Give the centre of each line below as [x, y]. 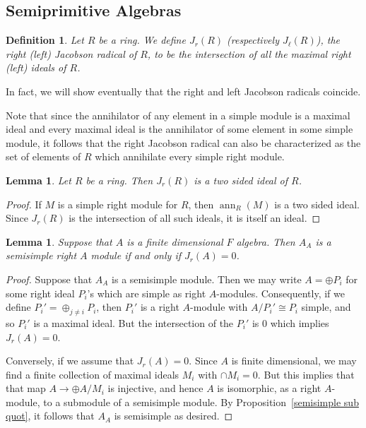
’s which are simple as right [147, 293]
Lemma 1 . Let [39, 180]
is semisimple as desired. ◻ [173, 416]
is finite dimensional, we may [294, 361]
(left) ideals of [36, 67]
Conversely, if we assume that [70, 361]
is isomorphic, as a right [269, 388]
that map [26, 388]
